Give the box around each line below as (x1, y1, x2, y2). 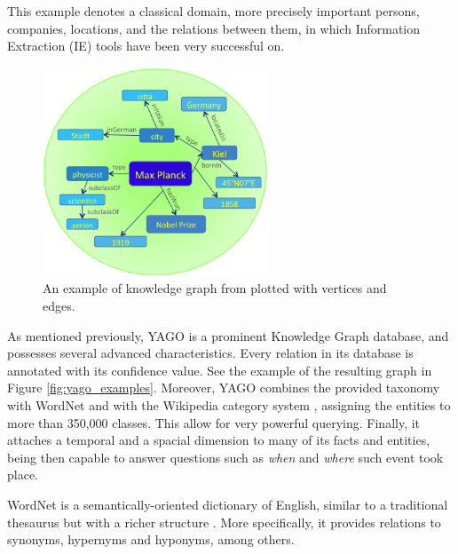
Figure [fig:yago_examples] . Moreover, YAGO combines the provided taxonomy (7, 378, 440, 397)
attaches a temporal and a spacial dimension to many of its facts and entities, (7, 431, 430, 449)
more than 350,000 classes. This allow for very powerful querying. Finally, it (7, 413, 421, 431)
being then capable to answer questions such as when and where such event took (7, 447, 444, 466)
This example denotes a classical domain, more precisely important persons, (7, 2, 420, 20)
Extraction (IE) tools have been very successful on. (7, 36, 285, 55)
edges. (43, 297, 75, 314)
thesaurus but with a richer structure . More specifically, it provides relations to (7, 512, 441, 531)
